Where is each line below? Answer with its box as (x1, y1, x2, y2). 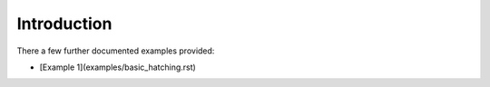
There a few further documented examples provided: (16, 45, 215, 56)
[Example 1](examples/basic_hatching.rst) (39, 62, 197, 72)
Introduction (16, 14, 113, 34)
